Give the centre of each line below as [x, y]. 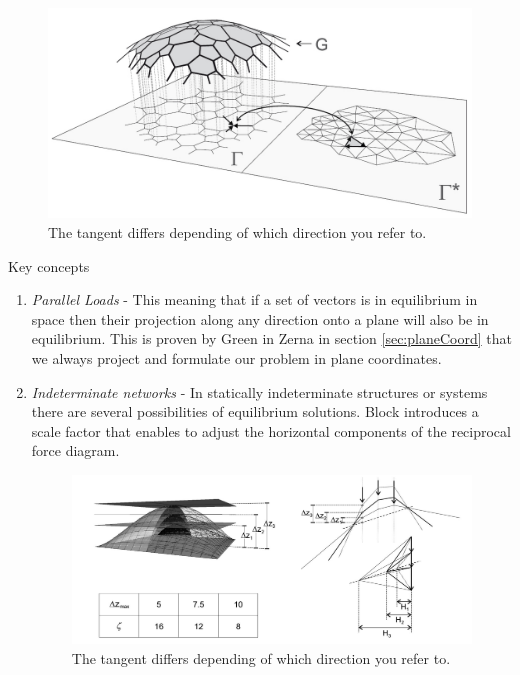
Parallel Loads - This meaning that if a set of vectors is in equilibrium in [254, 299]
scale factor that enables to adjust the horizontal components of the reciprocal [271, 430]
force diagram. [75, 450]
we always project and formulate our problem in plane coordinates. [236, 357]
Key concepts [49, 265]
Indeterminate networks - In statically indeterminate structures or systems [259, 391]
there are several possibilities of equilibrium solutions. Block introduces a [255, 411]
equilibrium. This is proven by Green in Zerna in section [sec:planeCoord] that [271, 338]
